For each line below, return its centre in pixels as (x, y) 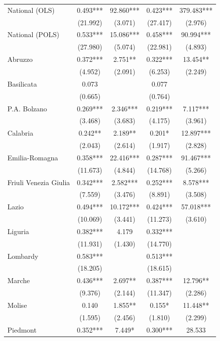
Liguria (18, 231)
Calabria (21, 133)
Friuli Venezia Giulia (39, 182)
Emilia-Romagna (33, 157)
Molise (17, 305)
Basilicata (22, 83)
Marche (19, 280)
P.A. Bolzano (27, 108)
